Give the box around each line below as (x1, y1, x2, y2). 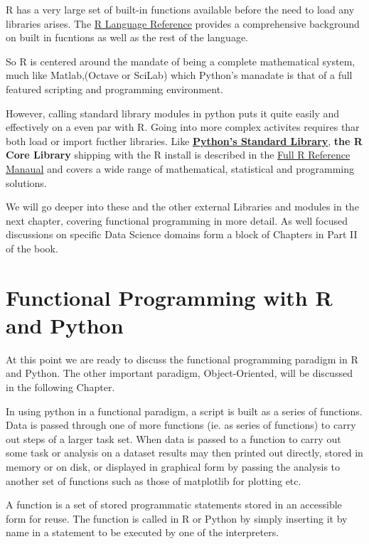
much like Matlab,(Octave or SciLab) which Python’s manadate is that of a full (6, 68, 353, 82)
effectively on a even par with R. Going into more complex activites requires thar (6, 119, 360, 134)
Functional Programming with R (6, 282, 333, 311)
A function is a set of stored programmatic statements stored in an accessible (6, 497, 342, 512)
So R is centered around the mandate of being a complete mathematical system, (6, 53, 355, 68)
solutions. (6, 175, 47, 190)
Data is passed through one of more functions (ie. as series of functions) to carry (6, 417, 356, 432)
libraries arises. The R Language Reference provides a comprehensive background (6, 16, 360, 31)
